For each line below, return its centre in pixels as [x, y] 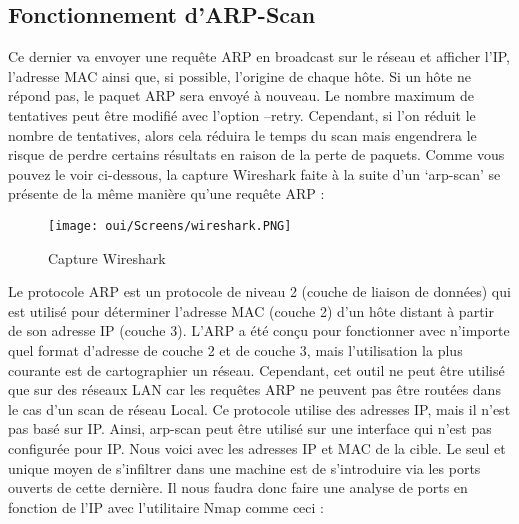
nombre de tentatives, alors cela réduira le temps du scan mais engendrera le [242, 134]
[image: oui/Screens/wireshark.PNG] [170, 225]
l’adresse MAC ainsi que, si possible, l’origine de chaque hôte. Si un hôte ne [239, 75]
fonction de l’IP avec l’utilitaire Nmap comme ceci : [166, 506]
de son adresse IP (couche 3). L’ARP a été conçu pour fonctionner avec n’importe [259, 330]
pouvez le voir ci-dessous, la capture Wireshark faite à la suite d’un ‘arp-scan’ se [254, 173]
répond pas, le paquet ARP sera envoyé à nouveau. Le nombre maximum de [241, 95]
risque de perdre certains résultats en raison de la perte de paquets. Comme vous [256, 154]
